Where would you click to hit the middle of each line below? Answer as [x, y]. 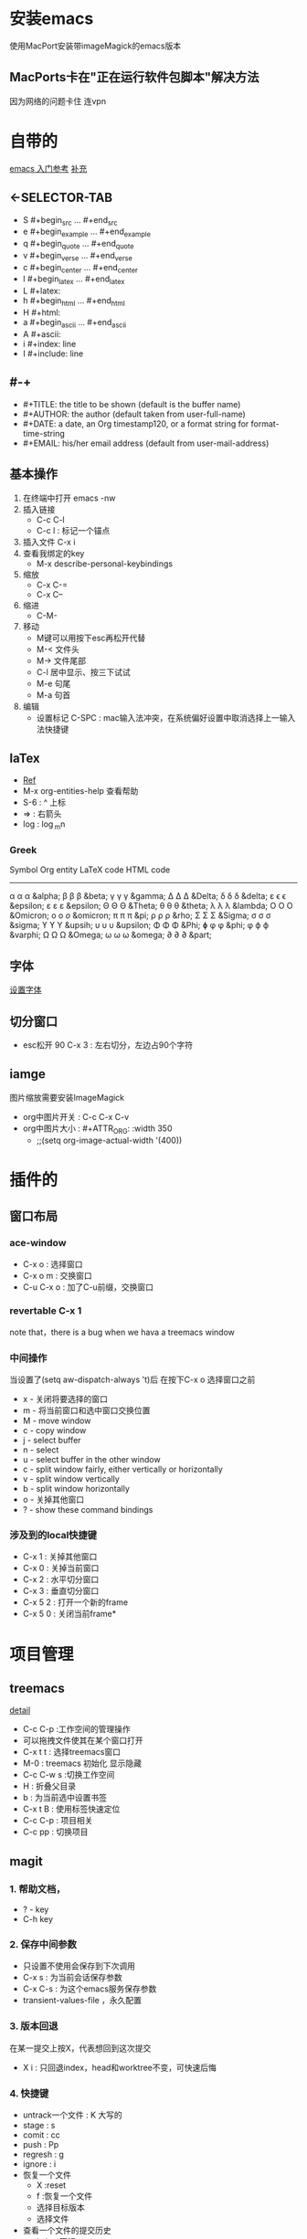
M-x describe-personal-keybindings [105, 564]
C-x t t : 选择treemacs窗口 [72, 1752]
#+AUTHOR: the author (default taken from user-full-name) [134, 414]
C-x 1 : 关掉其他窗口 [60, 1557]
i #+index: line [49, 343]
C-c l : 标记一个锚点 [73, 530]
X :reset [51, 2185]
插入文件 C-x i [49, 542]
